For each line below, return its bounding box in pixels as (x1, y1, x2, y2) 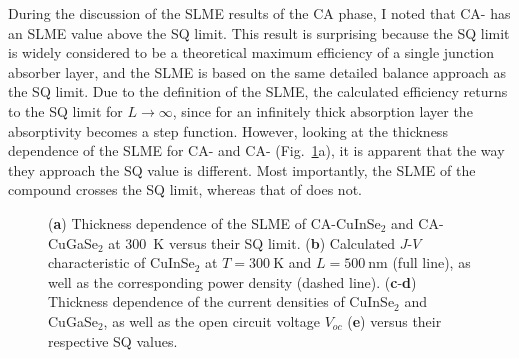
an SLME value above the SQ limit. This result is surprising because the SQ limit (8, 22, 510, 43)
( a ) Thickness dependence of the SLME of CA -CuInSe (48, 212, 381, 233)
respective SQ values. (48, 330, 178, 351)
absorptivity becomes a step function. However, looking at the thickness (8, 120, 448, 141)
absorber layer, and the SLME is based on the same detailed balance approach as (8, 61, 506, 82)
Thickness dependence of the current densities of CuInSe (48, 291, 395, 312)
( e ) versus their (347, 310, 442, 331)
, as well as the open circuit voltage (103, 310, 320, 331)
